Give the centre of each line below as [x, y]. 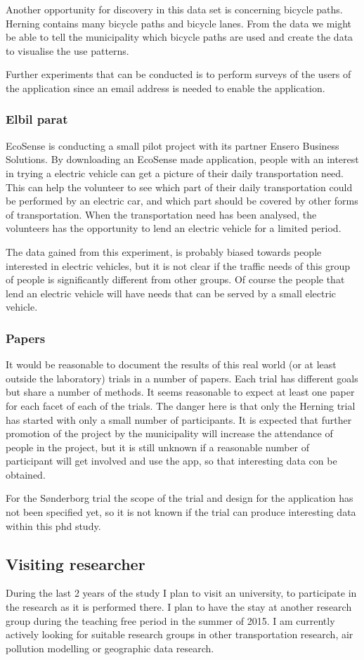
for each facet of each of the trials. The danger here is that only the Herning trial [181, 405]
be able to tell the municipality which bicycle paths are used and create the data [180, 37]
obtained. [26, 474]
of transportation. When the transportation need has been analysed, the [161, 214]
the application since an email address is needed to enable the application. [165, 88]
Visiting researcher [76, 563]
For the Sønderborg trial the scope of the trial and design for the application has [180, 498]
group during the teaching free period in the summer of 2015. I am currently [170, 620]
